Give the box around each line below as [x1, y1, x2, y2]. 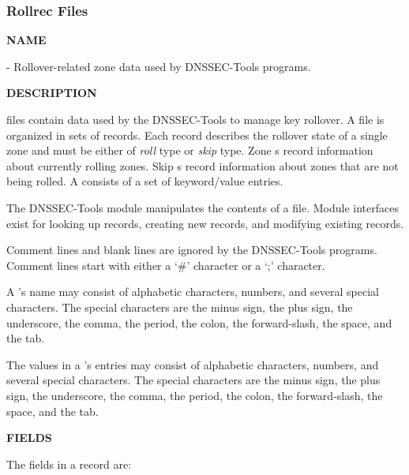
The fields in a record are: [6, 455, 132, 472]
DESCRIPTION [6, 84, 97, 101]
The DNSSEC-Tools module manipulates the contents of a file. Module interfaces [6, 199, 399, 215]
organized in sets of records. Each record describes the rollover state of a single [6, 126, 388, 143]
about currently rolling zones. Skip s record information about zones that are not [6, 157, 399, 174]
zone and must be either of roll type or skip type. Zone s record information [6, 142, 373, 159]
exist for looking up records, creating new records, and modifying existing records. [6, 215, 404, 231]
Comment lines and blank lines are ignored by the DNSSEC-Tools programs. [6, 241, 377, 258]
